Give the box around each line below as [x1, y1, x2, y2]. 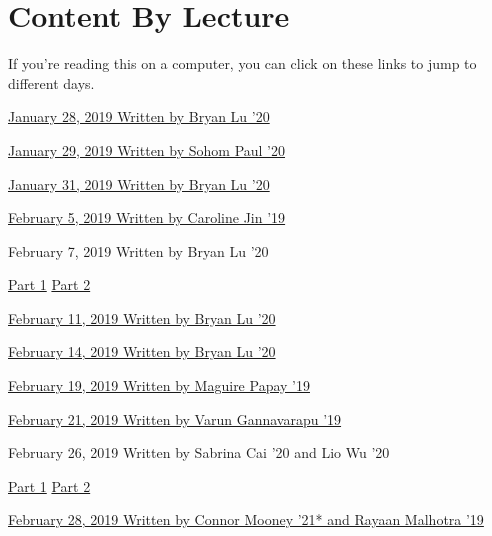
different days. [8, 72, 95, 93]
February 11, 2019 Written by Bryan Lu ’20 [8, 307, 276, 328]
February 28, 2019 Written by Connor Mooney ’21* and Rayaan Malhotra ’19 [8, 509, 484, 530]
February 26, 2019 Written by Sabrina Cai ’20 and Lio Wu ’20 [8, 442, 390, 463]
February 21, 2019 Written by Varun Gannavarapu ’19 [8, 408, 342, 429]
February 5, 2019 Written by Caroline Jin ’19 [8, 207, 286, 228]
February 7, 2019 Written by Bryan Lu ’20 [8, 240, 269, 261]
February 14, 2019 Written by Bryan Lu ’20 [8, 341, 276, 362]
